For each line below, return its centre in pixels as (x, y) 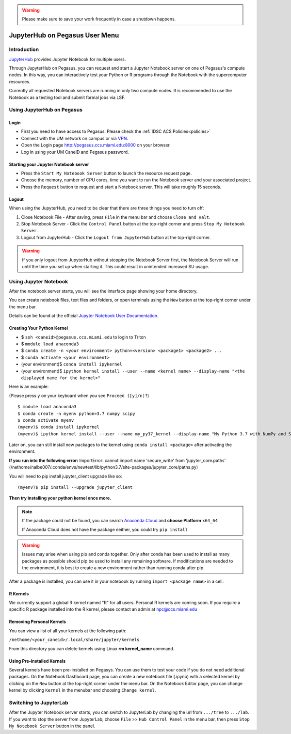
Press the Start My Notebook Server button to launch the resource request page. (106, 173)
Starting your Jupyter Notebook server (49, 164)
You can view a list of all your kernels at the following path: (68, 631)
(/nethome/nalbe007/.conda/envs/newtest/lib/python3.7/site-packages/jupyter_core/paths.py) (104, 467)
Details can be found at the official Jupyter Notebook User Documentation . (84, 316)
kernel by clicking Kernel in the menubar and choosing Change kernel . (82, 690)
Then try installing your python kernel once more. (60, 498)
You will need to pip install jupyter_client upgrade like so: (65, 476)
